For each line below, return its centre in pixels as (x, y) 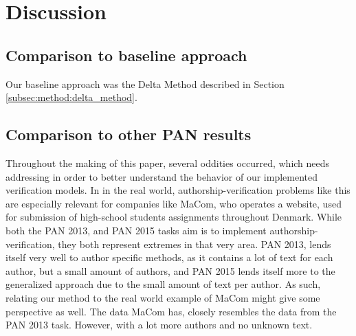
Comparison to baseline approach (126, 55)
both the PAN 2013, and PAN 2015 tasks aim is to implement (136, 230)
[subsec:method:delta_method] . (71, 97)
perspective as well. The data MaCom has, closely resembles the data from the (171, 311)
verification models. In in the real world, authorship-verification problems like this (178, 190)
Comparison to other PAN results (129, 134)
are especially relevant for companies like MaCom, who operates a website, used (174, 203)
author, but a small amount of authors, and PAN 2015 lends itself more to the (170, 270)
